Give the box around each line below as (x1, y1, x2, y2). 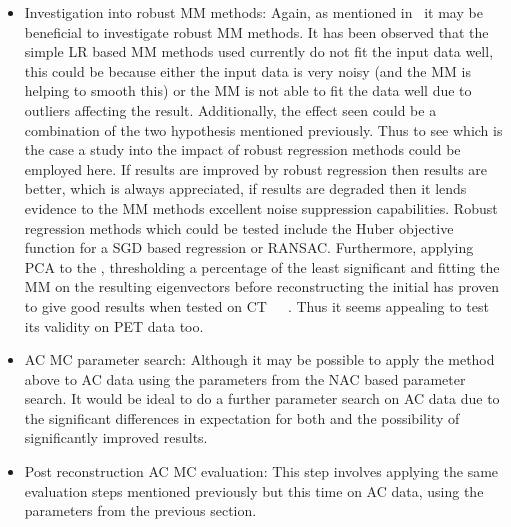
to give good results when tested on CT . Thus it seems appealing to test (24, 295, 489, 316)
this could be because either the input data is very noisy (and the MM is (24, 60, 471, 81)
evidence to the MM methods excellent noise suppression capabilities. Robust (24, 197, 498, 218)
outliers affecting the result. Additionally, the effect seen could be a (24, 99, 437, 120)
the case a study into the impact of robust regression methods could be (24, 139, 461, 160)
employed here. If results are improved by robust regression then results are (24, 158, 487, 179)
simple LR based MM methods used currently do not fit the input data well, (24, 41, 494, 62)
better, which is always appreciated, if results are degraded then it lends (24, 178, 467, 199)
